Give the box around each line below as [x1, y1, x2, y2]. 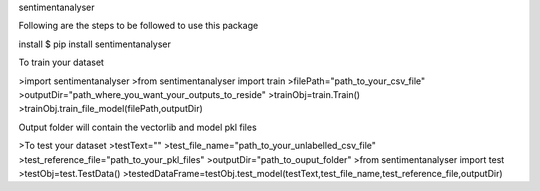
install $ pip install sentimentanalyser [18, 38, 172, 50]
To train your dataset [18, 56, 105, 69]
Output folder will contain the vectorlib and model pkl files [18, 121, 257, 133]
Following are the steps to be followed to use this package [18, 20, 259, 32]
